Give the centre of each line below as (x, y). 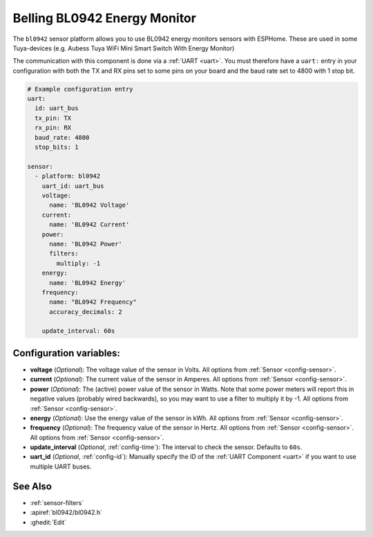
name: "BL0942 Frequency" (93, 302)
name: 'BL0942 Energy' (88, 283)
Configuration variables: (67, 353)
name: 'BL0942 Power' (86, 244)
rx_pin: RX (53, 128)
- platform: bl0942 (68, 176)
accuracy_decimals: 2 (86, 312)
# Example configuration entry (80, 89)
